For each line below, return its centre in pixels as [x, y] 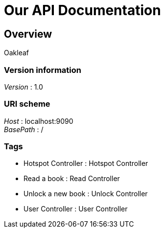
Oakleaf [16, 53]
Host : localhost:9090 [39, 121]
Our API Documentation [82, 10]
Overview [28, 34]
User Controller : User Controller [76, 209]
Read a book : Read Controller [72, 179]
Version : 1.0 [23, 87]
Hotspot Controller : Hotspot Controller [86, 163]
